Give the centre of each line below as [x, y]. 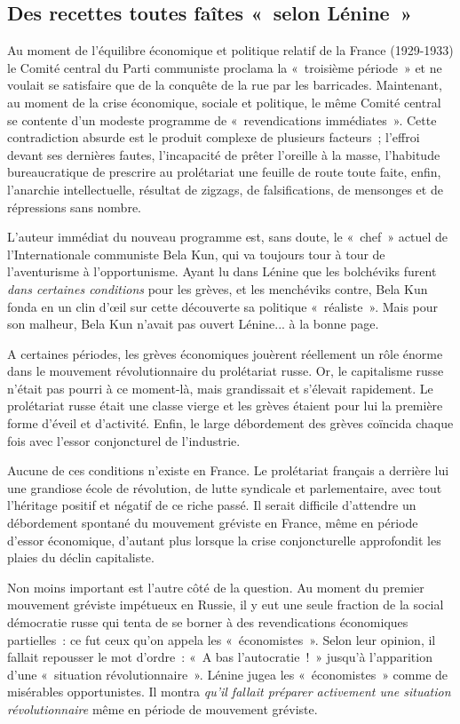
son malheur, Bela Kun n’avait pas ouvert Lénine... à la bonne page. [193, 324]
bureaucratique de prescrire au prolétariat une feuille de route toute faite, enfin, [224, 172]
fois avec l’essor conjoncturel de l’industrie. [124, 440]
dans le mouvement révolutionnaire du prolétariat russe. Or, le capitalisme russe [226, 371]
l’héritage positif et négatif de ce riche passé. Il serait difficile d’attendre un [212, 505]
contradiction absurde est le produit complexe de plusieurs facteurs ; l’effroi [214, 137]
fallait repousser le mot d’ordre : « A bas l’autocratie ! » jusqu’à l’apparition [220, 657]
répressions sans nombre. [74, 207]
